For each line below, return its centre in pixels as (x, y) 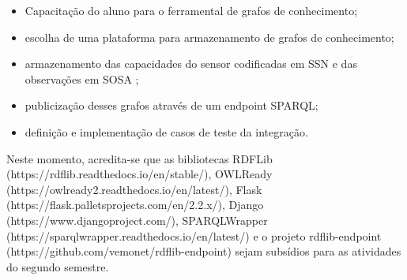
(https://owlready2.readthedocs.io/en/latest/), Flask (134, 189)
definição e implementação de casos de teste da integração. (166, 131)
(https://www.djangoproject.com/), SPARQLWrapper (137, 220)
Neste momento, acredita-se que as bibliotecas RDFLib (139, 158)
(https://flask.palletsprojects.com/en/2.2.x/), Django (135, 205)
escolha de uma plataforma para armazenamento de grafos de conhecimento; (209, 37)
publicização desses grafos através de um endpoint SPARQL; (171, 105)
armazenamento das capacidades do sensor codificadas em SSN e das (191, 63)
